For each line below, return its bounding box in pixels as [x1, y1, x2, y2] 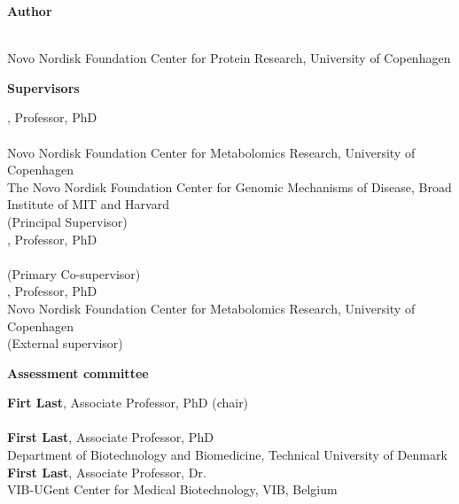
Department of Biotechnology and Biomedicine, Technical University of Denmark [7, 446, 447, 464]
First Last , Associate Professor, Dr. [7, 462, 206, 481]
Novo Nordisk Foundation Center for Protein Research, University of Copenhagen [7, 49, 451, 67]
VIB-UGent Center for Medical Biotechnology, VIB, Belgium [7, 480, 338, 499]
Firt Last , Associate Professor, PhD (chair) [7, 393, 249, 412]
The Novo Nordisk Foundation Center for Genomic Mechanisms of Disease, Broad [7, 177, 452, 196]
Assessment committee [7, 363, 149, 382]
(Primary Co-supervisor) [7, 264, 141, 283]
